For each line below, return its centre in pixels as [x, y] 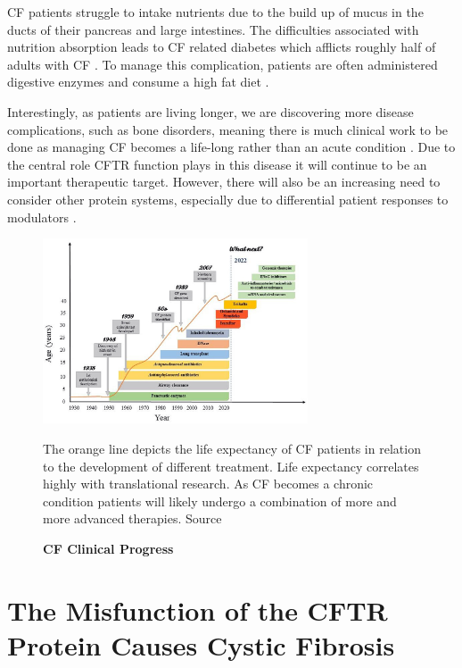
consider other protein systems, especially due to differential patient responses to [228, 199]
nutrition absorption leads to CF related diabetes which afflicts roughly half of [222, 47]
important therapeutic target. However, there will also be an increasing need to [224, 182]
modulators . [42, 217]
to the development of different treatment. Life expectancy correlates [231, 466]
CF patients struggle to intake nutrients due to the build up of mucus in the [215, 12]
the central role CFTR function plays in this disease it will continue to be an [217, 164]
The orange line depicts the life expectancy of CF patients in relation [232, 448]
